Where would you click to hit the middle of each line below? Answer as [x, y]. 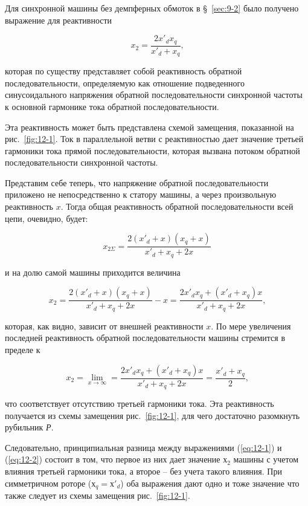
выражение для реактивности [59, 20]
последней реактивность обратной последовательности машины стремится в [145, 338]
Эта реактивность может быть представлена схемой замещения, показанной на [149, 127]
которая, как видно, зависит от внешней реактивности [104, 326]
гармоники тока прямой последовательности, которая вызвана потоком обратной [152, 150]
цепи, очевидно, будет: [47, 218]
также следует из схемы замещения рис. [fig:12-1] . [98, 495]
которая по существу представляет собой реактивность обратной [124, 71]
